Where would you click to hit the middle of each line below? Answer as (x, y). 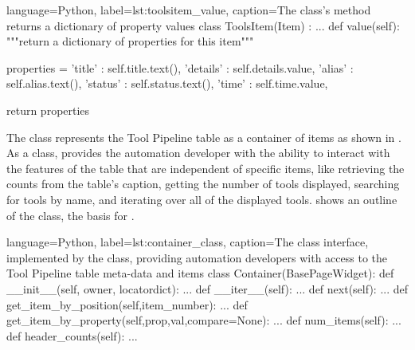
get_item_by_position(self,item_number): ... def (127, 304)
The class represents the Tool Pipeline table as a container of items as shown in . (204, 137)
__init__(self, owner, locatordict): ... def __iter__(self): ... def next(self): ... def (207, 288)
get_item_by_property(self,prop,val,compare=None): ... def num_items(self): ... (204, 320)
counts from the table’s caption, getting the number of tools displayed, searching (203, 184)
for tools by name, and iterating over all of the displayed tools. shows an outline (202, 199)
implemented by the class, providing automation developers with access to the (197, 257)
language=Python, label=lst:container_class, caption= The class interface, (188, 242)
